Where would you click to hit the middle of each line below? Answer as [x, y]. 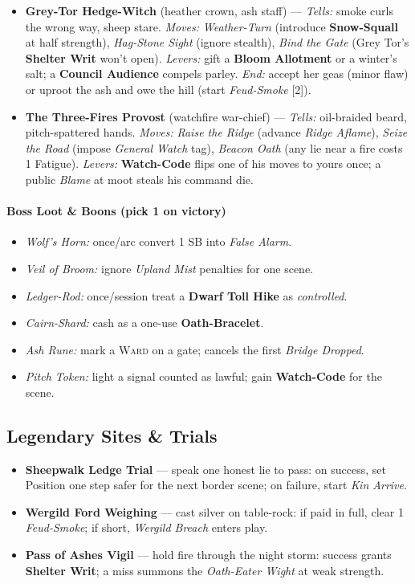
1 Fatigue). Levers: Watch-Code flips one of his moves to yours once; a [203, 163]
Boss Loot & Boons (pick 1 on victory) [116, 211]
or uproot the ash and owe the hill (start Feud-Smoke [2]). [168, 89]
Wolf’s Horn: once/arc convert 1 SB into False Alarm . [159, 241]
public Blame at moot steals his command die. [139, 179]
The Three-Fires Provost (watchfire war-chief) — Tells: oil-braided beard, [216, 116]
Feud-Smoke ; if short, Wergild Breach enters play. [146, 527]
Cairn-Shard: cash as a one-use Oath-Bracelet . [144, 323]
